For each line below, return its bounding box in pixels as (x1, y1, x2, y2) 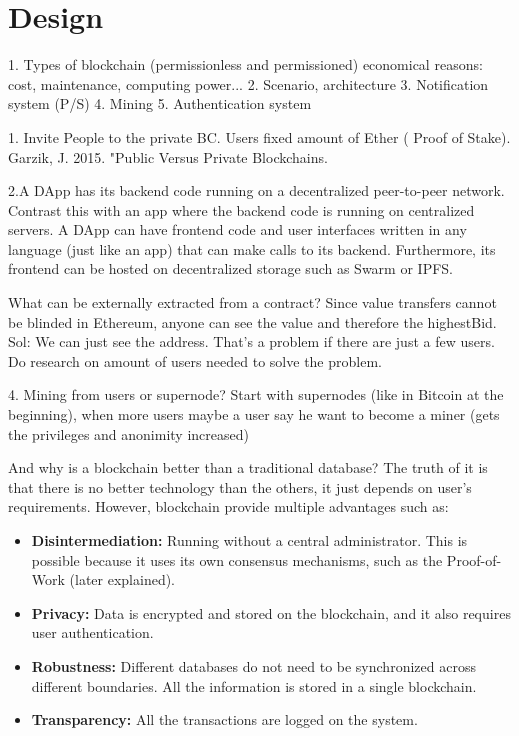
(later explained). (69, 569, 176, 590)
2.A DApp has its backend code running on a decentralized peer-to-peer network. (8, 180, 505, 201)
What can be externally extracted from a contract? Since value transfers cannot (8, 292, 497, 313)
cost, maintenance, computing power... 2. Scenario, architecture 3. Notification (8, 73, 489, 94)
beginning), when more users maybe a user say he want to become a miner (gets (8, 404, 500, 425)
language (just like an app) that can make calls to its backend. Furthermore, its (8, 238, 496, 259)
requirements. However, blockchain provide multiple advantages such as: (8, 496, 449, 517)
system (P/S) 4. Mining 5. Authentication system (8, 93, 312, 114)
